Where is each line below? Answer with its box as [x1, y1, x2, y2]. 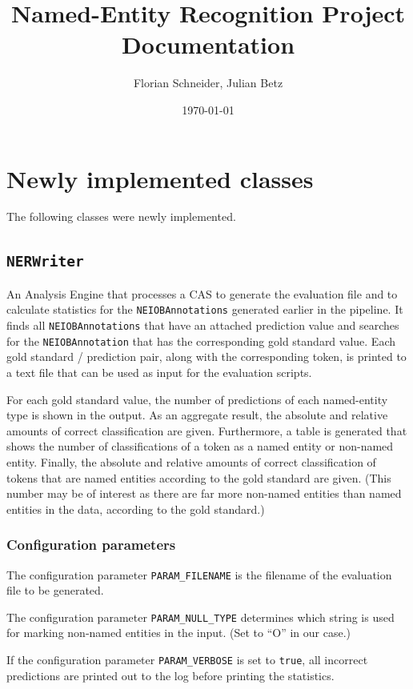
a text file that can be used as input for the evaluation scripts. [6, 363, 312, 380]
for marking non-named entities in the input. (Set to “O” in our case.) [6, 624, 351, 641]
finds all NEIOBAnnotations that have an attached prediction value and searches [6, 317, 399, 334]
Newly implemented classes [6, 162, 314, 194]
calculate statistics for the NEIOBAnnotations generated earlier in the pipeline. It [6, 301, 403, 318]
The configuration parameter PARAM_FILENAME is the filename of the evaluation [6, 566, 392, 583]
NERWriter [6, 253, 84, 270]
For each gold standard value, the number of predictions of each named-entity [6, 391, 388, 407]
